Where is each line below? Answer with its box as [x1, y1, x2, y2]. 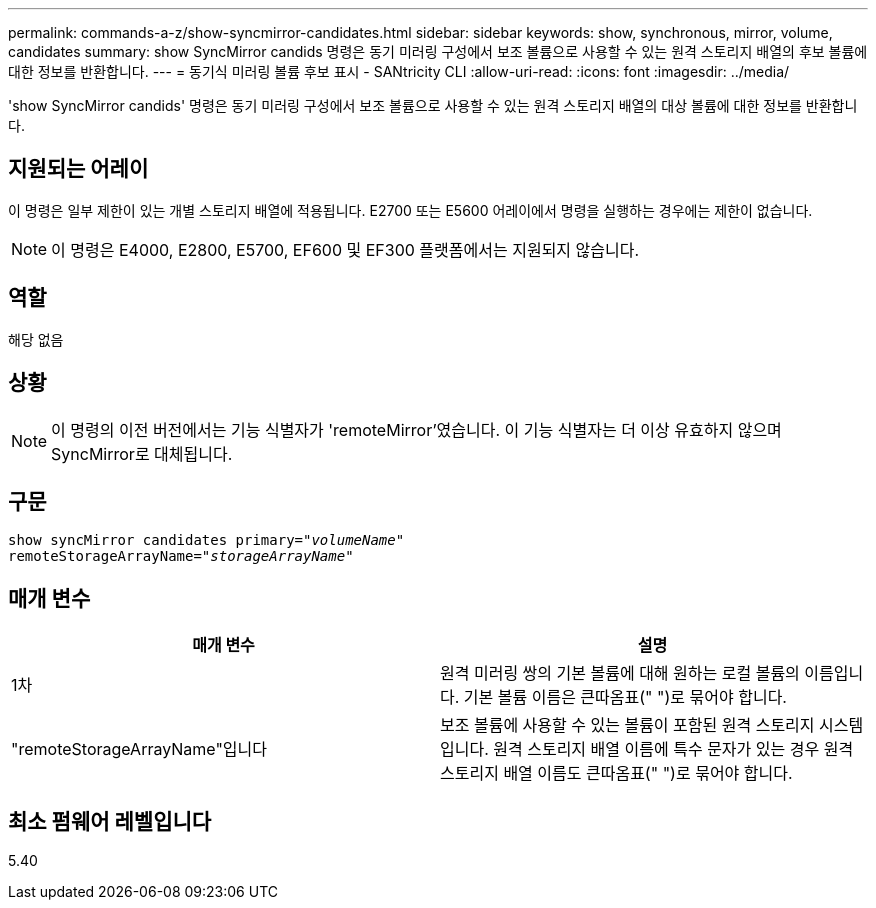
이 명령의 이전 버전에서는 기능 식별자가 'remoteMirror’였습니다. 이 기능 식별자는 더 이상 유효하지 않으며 [51, 419, 782, 440]
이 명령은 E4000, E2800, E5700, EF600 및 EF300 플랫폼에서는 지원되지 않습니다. [51, 239, 640, 260]
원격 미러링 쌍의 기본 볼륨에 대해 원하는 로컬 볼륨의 [440, 663, 800, 684]
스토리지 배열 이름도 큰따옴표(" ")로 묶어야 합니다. [440, 763, 793, 784]
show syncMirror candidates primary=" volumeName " [8, 532, 405, 549]
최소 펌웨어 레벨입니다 [8, 808, 212, 834]
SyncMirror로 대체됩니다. [51, 443, 233, 464]
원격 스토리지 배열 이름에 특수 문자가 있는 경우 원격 [493, 739, 854, 760]
